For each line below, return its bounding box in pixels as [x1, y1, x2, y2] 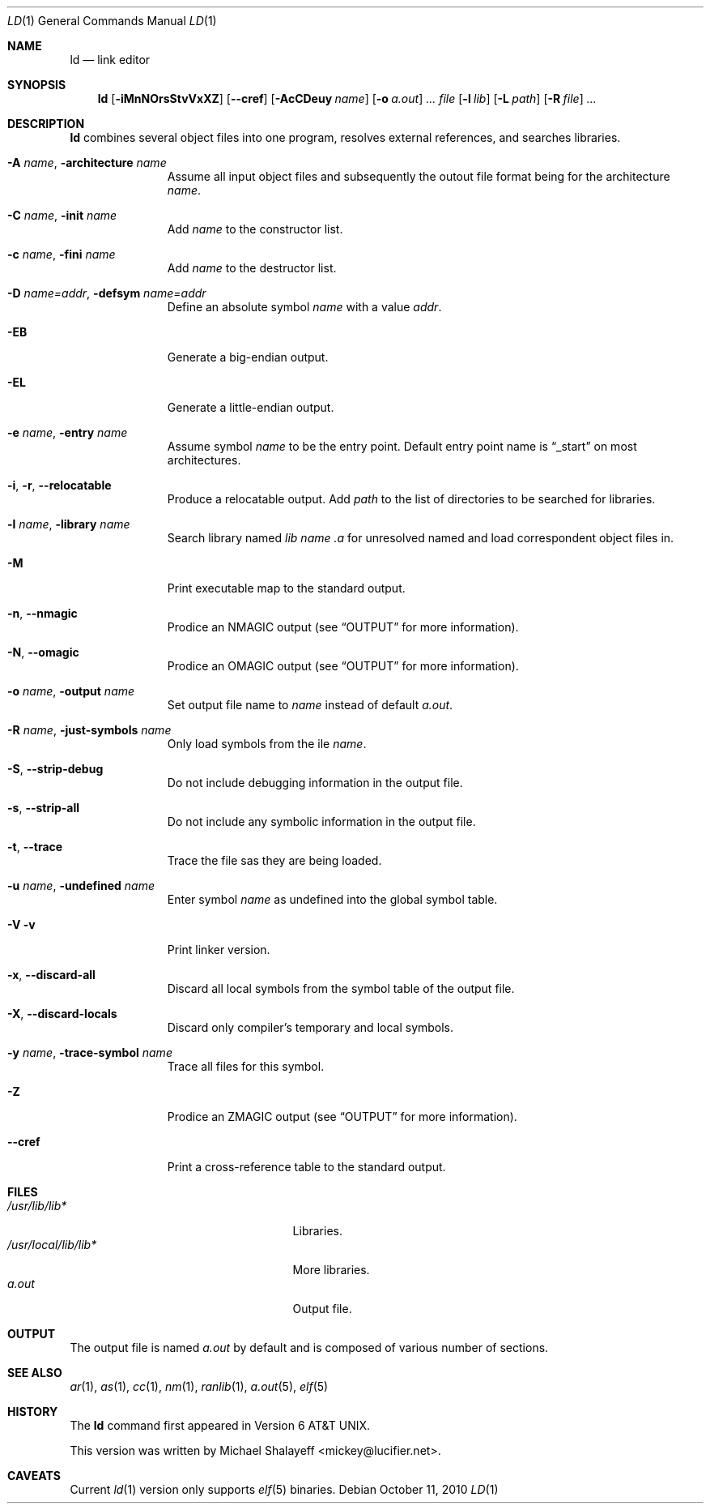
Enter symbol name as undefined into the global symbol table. [167, 892, 498, 906]
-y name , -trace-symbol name [7, 1046, 172, 1059]
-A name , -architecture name [7, 156, 167, 169]
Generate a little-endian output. [167, 400, 334, 414]
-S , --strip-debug [7, 762, 104, 776]
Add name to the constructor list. [167, 222, 343, 236]
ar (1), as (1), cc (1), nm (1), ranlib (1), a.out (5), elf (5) [70, 1380, 329, 1393]
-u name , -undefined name [7, 879, 155, 892]
